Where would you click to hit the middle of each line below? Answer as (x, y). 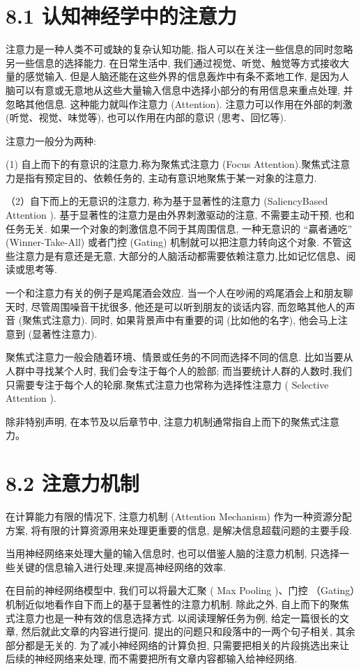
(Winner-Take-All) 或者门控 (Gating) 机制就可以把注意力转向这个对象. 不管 (174, 242)
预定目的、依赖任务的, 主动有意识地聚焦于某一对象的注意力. (180, 177)
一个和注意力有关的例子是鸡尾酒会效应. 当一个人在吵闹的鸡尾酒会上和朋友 (175, 293)
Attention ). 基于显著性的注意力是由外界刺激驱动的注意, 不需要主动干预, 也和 (180, 215)
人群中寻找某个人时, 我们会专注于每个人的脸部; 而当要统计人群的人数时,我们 (179, 371)
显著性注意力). (65, 333)
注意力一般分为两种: (51, 140)
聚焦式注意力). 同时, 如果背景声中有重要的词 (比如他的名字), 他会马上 (180, 320)
